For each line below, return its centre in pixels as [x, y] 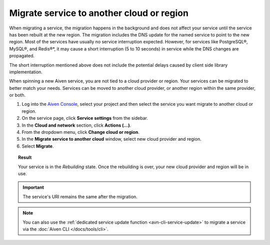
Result [25, 158]
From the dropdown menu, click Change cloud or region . [80, 132]
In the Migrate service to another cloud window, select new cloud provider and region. [112, 139]
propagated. [22, 56]
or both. [17, 95]
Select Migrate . [38, 146]
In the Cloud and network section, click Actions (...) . [76, 125]
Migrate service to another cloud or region [99, 13]
